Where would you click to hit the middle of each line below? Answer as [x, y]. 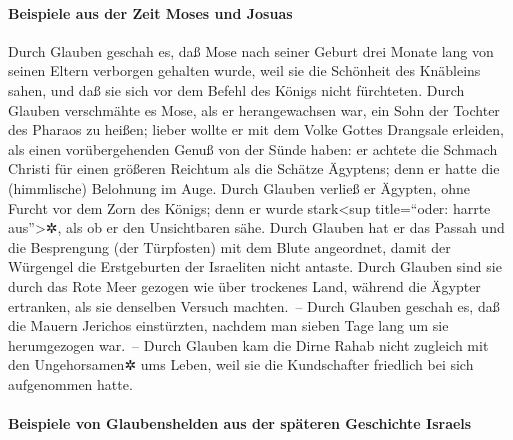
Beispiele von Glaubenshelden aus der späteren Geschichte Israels [240, 423]
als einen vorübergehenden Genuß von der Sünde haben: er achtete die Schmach [253, 148]
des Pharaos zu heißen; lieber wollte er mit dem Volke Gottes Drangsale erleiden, [256, 129]
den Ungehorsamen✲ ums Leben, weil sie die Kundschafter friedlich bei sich [241, 364]
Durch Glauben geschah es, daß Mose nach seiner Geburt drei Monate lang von [251, 50]
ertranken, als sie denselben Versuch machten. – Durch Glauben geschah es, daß [254, 305]
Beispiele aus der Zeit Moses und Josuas [150, 12]
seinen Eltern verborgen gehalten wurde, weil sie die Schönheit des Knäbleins [244, 70]
